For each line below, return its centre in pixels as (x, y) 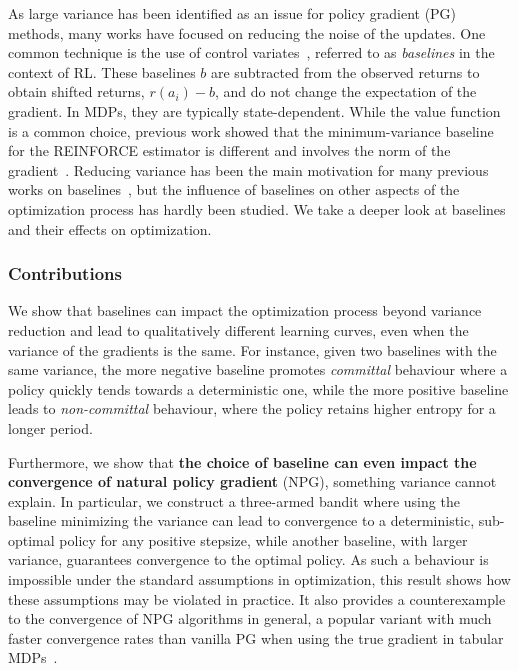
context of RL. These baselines (102, 71)
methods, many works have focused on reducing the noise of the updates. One (247, 32)
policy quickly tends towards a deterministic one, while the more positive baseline (258, 388)
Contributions (65, 273)
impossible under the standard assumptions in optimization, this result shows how (259, 579)
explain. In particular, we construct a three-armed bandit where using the (234, 500)
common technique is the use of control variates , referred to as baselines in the (251, 52)
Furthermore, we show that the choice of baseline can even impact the (242, 461)
